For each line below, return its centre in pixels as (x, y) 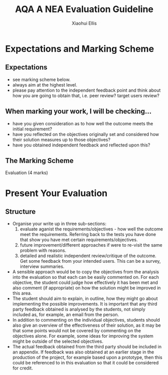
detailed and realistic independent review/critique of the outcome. (88, 256)
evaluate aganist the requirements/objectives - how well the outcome (92, 229)
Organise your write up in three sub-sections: (59, 224)
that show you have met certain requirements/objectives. (79, 240)
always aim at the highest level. (45, 85)
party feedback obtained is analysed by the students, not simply (79, 309)
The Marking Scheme (39, 160)
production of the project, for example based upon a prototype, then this (87, 357)
